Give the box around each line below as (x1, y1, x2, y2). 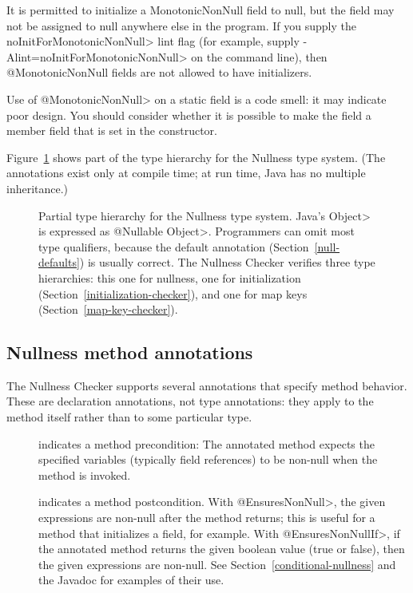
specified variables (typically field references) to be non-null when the (38, 451, 378, 468)
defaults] (38, 254, 80, 271)
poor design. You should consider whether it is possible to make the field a (6, 106, 371, 123)
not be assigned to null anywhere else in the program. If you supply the (6, 17, 356, 34)
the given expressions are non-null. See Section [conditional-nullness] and (38, 555, 396, 572)
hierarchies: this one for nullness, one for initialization (38, 269, 301, 286)
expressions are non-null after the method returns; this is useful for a (38, 509, 375, 526)
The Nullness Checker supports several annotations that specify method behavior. (6, 377, 407, 393)
